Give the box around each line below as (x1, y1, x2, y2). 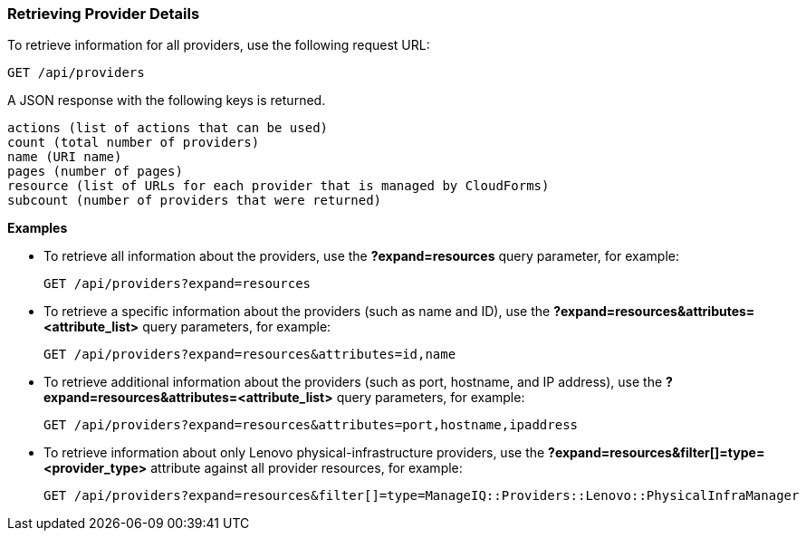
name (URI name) (7, 149, 122, 165)
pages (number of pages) (7, 164, 183, 179)
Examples (7, 220, 68, 236)
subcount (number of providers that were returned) (7, 193, 382, 208)
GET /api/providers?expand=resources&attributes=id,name (43, 347, 456, 362)
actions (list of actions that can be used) (7, 120, 329, 136)
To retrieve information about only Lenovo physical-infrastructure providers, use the (43, 445, 545, 461)
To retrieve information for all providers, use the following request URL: (7, 37, 430, 53)
